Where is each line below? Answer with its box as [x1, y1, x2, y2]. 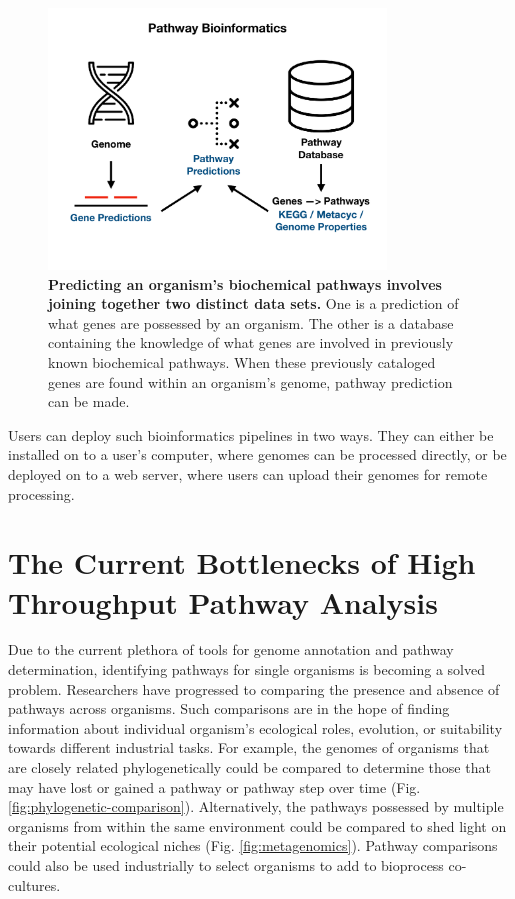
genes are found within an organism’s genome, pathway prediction [48, 371, 453, 392]
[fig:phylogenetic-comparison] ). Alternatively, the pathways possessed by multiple [8, 796, 504, 817]
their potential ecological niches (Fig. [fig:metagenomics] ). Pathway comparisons [8, 835, 498, 856]
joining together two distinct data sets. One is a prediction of [48, 293, 459, 314]
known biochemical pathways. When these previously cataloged [48, 351, 436, 372]
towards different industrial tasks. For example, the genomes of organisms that [8, 737, 490, 758]
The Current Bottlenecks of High [8, 542, 476, 583]
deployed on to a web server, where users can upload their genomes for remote [8, 463, 488, 484]
